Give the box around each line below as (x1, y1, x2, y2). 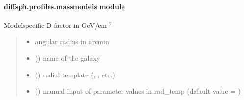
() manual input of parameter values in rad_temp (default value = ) (35, 86, 241, 96)
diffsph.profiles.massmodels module (4, 1, 125, 11)
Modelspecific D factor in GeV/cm (4, 20, 107, 30)
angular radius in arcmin (35, 36, 109, 47)
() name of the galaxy (35, 52, 100, 63)
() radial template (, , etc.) (35, 69, 115, 79)
